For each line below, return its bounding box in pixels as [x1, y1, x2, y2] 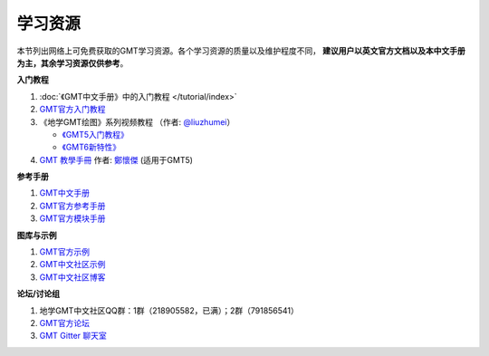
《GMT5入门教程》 [62, 129, 129, 140]
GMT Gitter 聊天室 [39, 331, 108, 342]
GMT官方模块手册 [39, 213, 106, 224]
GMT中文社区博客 [39, 272, 106, 283]
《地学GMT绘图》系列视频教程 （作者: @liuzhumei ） [39, 116, 235, 127]
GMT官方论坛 [39, 317, 91, 328]
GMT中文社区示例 [39, 259, 106, 270]
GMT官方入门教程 [39, 104, 106, 115]
